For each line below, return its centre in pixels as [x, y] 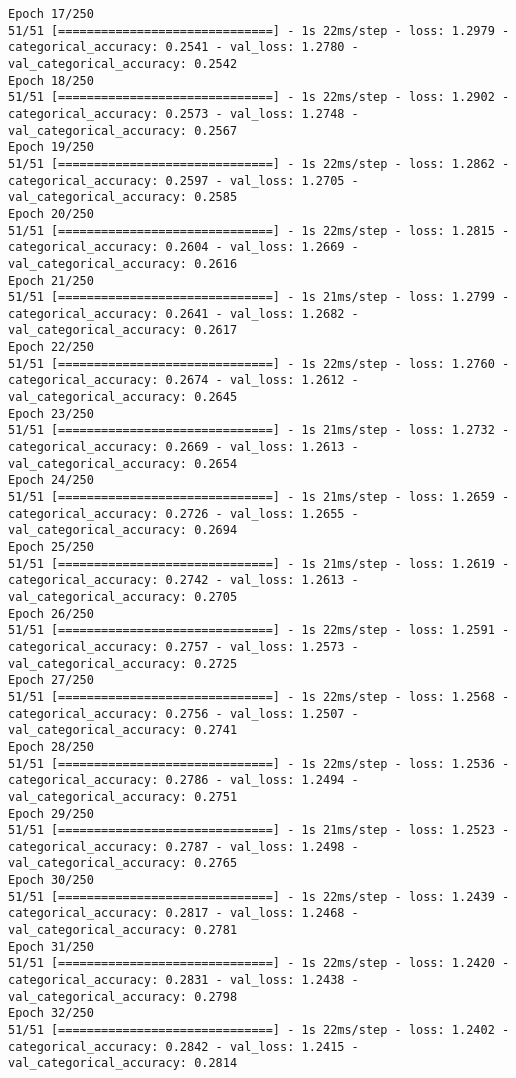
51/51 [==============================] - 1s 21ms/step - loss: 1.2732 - [259, 430]
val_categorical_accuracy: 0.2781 [123, 930]
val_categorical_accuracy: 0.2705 [123, 596]
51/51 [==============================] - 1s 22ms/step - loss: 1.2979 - [259, 30]
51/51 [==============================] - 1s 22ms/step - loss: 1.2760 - [259, 363]
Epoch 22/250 [51, 347]
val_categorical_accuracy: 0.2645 [123, 397]
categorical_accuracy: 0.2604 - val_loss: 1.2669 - [183, 247]
